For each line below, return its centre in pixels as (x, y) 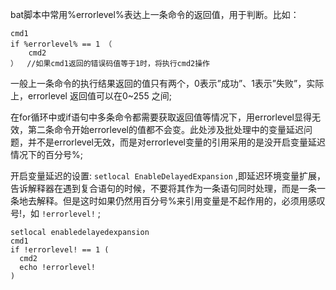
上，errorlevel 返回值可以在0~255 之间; (91, 96)
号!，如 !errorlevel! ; (56, 213)
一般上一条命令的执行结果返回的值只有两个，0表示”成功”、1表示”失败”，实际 (167, 83)
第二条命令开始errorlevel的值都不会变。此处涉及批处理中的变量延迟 (165, 129)
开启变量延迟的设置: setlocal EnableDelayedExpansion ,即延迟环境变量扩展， (168, 176)
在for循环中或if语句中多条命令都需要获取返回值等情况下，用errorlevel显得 (161, 117)
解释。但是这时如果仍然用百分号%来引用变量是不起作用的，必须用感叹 (181, 201)
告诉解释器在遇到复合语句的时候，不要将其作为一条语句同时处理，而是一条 (163, 188)
